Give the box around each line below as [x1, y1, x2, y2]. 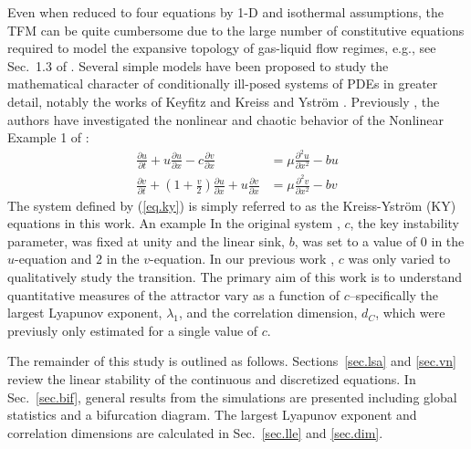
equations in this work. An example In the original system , [7, 214, 340, 233]
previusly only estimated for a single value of [7, 320, 258, 339]
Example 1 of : [7, 128, 89, 147]
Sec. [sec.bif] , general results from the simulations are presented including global [7, 387, 457, 406]
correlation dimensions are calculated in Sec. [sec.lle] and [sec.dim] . [7, 423, 383, 442]
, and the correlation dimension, [179, 303, 358, 322]
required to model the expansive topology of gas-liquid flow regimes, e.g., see [7, 38, 436, 57]
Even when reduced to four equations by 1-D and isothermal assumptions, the [7, 3, 445, 21]
